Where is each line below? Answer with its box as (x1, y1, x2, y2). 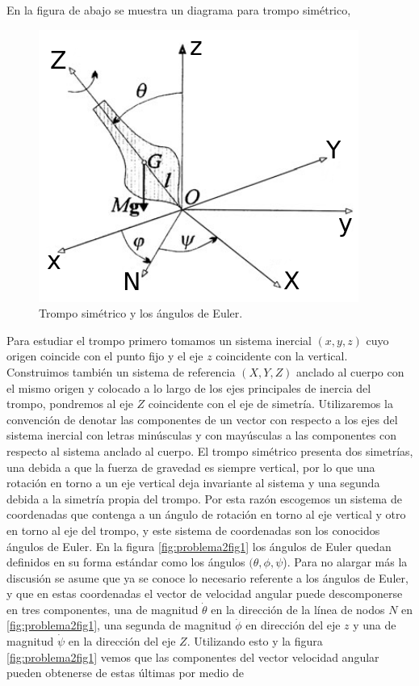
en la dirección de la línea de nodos (211, 600, 385, 617)
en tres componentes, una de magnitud (6, 600, 199, 617)
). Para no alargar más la (283, 553, 408, 570)
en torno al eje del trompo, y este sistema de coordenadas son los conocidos (6, 521, 380, 538)
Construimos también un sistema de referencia (6, 363, 236, 380)
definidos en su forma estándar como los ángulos (6, 553, 245, 570)
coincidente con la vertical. (216, 347, 348, 364)
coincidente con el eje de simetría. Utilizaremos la (148, 395, 393, 412)
